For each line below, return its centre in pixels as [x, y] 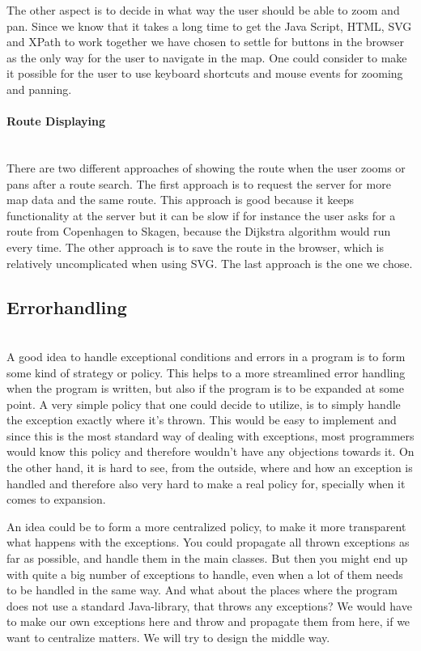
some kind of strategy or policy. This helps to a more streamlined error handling [206, 372]
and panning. [39, 89]
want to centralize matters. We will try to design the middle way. [168, 637]
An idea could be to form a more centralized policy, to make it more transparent [206, 526]
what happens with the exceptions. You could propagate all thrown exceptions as [208, 542]
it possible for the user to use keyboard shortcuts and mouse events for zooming [205, 73]
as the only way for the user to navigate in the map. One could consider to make [207, 57]
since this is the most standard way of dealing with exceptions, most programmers [210, 435]
